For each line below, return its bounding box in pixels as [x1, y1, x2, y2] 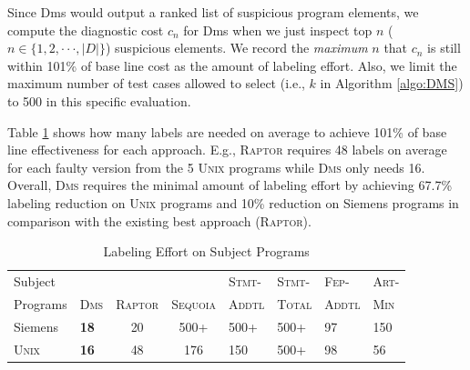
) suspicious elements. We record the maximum [105, 38, 368, 57]
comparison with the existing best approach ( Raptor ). [7, 211, 312, 230]
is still [427, 38, 461, 57]
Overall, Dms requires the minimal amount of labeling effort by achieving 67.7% [7, 175, 453, 195]
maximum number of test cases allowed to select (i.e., [7, 74, 305, 93]
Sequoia [171, 294, 216, 313]
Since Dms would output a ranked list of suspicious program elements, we [7, 3, 419, 21]
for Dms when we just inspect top [183, 20, 373, 39]
